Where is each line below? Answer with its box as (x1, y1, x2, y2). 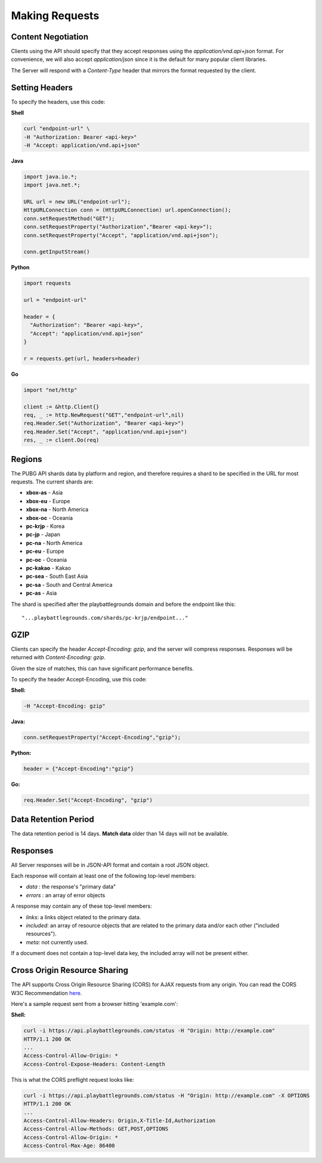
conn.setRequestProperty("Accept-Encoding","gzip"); (23, 734, 181, 741)
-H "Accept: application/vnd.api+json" (23, 142, 140, 149)
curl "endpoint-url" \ (23, 126, 90, 132)
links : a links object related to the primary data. (26, 913, 141, 920)
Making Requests (11, 9, 100, 22)
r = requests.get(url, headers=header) (23, 355, 140, 362)
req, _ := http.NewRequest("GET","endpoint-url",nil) (23, 412, 184, 418)
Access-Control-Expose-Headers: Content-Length (23, 1061, 165, 1067)
